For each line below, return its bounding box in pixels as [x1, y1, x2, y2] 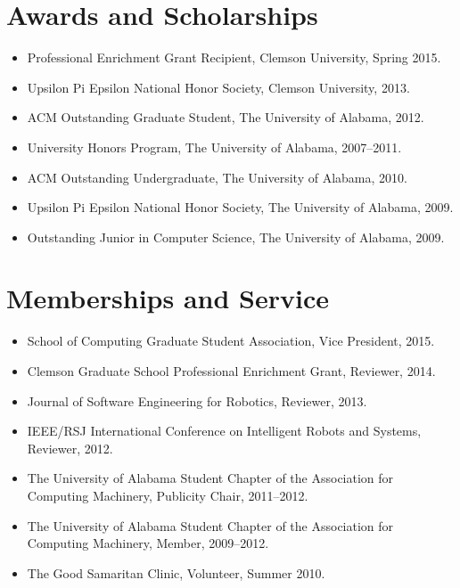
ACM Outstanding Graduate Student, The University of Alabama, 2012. [27, 108, 424, 127]
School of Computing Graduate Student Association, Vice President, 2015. [27, 331, 435, 350]
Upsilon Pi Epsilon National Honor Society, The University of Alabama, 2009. [27, 198, 454, 216]
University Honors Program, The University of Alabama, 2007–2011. [27, 137, 402, 156]
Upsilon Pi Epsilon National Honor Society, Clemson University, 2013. [27, 78, 410, 96]
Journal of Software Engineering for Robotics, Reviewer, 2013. [27, 391, 367, 410]
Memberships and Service [6, 280, 330, 316]
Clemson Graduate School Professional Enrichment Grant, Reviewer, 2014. [27, 362, 436, 380]
